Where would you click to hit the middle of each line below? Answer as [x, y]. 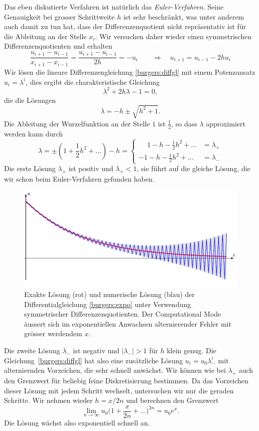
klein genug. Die [191, 350]
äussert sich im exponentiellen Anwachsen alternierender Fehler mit [128, 323]
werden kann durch [34, 133]
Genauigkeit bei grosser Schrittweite [59, 16]
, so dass [184, 123]
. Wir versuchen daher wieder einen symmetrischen [173, 36]
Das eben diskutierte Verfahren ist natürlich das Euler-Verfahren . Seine [114, 7]
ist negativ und [96, 350]
